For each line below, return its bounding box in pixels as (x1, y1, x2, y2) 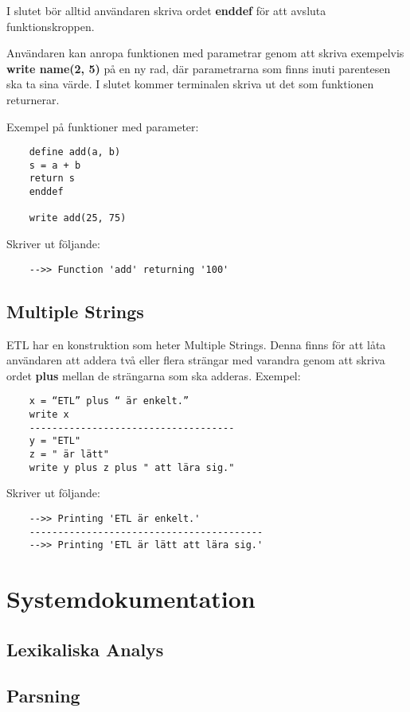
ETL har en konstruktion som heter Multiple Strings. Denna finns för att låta (6, 336, 386, 352)
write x (29, 408, 69, 420)
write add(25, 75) (29, 212, 127, 224)
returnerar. (6, 91, 60, 107)
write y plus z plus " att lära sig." (29, 461, 235, 473)
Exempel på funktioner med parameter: (6, 118, 199, 134)
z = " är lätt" (29, 448, 109, 460)
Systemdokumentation (6, 582, 256, 615)
